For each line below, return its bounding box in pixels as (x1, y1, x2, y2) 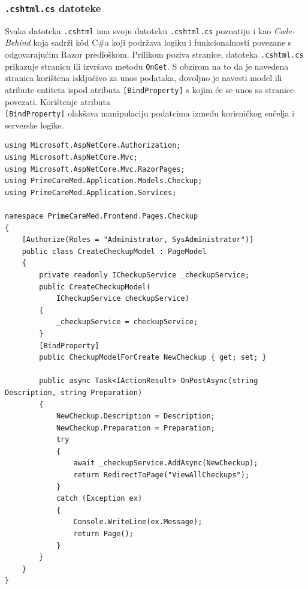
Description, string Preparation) (5, 388, 143, 397)
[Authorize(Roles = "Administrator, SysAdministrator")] (22, 235, 254, 244)
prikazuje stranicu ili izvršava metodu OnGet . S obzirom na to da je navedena (5, 59, 289, 72)
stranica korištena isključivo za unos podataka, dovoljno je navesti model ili (5, 71, 282, 84)
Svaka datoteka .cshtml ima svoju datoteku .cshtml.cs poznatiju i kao (5, 24, 271, 37)
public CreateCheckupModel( (39, 282, 151, 291)
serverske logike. (5, 118, 64, 131)
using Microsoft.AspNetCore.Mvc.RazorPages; (5, 165, 185, 174)
